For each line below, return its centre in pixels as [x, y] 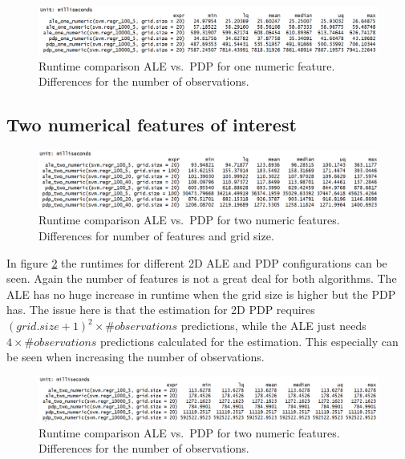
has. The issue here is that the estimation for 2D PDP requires [161, 310]
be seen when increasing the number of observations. [136, 357]
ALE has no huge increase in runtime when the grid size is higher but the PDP [201, 294]
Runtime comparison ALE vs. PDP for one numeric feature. [187, 65]
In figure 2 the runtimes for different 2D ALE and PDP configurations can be [197, 262]
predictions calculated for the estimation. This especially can [249, 341]
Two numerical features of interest [152, 125]
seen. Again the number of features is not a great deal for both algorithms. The [202, 278]
